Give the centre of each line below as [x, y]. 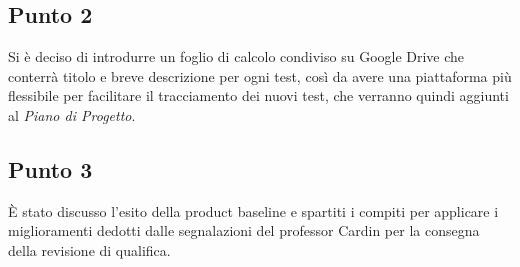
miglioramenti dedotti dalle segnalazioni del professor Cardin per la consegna [244, 230]
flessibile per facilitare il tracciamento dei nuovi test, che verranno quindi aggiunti [258, 95]
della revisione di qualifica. [89, 249]
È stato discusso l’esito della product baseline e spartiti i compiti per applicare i [253, 210]
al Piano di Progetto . [72, 114]
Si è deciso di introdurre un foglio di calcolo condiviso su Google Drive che [236, 56]
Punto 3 [50, 168]
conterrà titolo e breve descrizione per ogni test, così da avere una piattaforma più [260, 75]
